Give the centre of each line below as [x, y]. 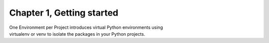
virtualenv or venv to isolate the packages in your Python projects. [77, 34]
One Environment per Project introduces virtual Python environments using [86, 27]
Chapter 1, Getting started [64, 13]
